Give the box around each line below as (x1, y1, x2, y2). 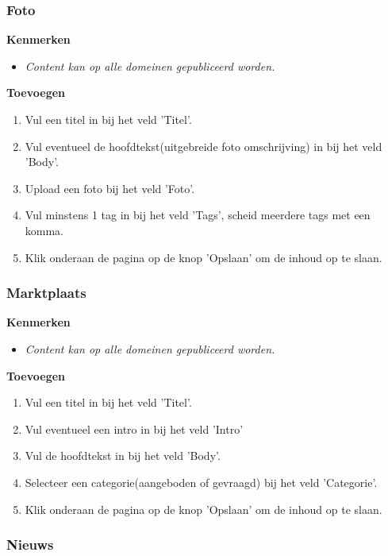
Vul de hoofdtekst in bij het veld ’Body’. (25, 447, 221, 464)
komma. (25, 222, 64, 238)
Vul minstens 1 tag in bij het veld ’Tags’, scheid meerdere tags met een (25, 207, 371, 223)
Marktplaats (6, 283, 86, 303)
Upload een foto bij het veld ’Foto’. (25, 180, 195, 196)
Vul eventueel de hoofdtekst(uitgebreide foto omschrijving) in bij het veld (25, 137, 382, 154)
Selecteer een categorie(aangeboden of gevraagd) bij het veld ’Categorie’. (25, 473, 378, 490)
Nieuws (6, 535, 54, 554)
